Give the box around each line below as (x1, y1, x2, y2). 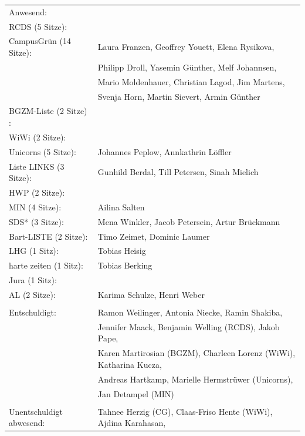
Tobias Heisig (97, 244, 146, 257)
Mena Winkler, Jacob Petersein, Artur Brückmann (97, 215, 280, 227)
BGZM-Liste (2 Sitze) (9, 105, 87, 117)
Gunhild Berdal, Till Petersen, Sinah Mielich (97, 166, 259, 178)
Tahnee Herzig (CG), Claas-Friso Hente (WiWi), (97, 405, 273, 417)
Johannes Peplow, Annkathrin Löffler (97, 145, 232, 157)
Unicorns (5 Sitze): (9, 145, 76, 157)
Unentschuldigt (9, 405, 63, 417)
